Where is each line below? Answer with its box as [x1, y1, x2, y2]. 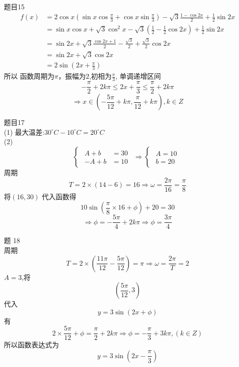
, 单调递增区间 [115, 71, 161, 81]
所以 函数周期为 [4, 71, 54, 81]
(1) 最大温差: [4, 126, 45, 137]
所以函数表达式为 [4, 339, 59, 350]
